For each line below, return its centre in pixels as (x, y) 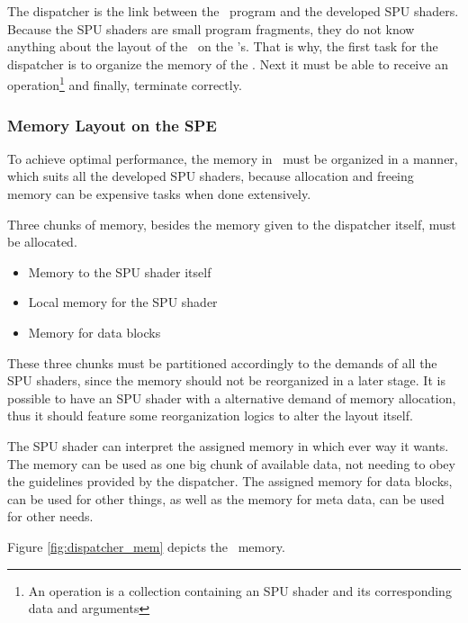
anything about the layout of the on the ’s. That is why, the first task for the (223, 46)
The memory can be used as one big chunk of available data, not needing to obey (231, 463)
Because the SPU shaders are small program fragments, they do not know (211, 28)
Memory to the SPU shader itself (120, 271)
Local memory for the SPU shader (123, 302)
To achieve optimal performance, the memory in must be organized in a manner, (233, 158)
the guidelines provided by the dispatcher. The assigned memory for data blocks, (230, 481)
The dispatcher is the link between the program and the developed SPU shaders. (233, 11)
